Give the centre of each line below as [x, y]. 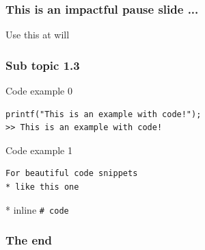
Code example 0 [39, 91]
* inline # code [37, 209]
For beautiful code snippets [72, 174]
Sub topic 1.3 [43, 65]
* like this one [42, 187]
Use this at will [38, 35]
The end [29, 240]
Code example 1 [39, 150]
